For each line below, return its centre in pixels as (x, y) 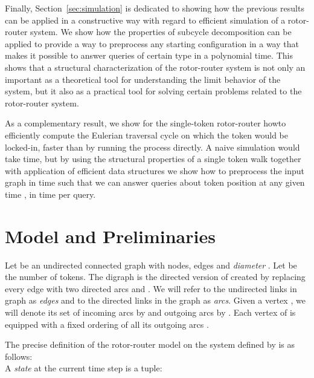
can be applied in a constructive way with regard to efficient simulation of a (145, 20)
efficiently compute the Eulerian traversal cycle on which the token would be (146, 135)
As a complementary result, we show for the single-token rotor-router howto (146, 123)
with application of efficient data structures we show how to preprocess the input (155, 170)
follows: (19, 356)
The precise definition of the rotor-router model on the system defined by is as (150, 344)
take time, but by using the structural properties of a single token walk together (153, 159)
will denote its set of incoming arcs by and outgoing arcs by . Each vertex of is (150, 312)
